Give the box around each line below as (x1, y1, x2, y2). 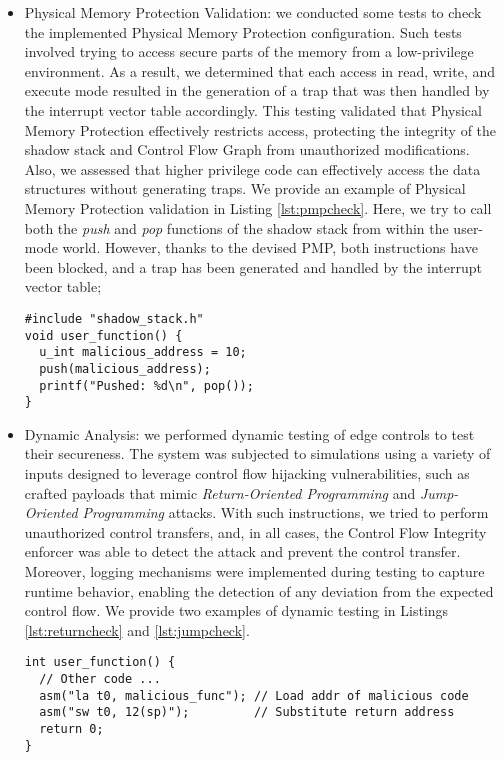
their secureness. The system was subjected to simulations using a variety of (24, 443, 491, 464)
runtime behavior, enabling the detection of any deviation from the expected (24, 580, 494, 601)
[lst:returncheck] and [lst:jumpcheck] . (24, 619, 250, 640)
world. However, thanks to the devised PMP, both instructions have (62, 237, 478, 258)
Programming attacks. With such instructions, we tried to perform (82, 502, 489, 523)
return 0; (39, 722, 104, 736)
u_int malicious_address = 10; (39, 345, 247, 360)
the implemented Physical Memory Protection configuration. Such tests (24, 21, 462, 42)
